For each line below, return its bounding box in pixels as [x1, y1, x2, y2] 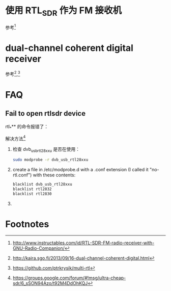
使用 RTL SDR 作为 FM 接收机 [5, 5, 122, 18]
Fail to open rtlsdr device [5, 109, 85, 118]
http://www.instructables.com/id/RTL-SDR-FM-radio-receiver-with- [12, 240, 155, 246]
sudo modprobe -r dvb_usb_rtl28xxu [12, 157, 89, 163]
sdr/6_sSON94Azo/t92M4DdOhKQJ [12, 280, 88, 286]
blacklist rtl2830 [12, 191, 52, 196]
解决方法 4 [5, 135, 26, 142]
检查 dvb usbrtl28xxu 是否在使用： [12, 146, 80, 153]
